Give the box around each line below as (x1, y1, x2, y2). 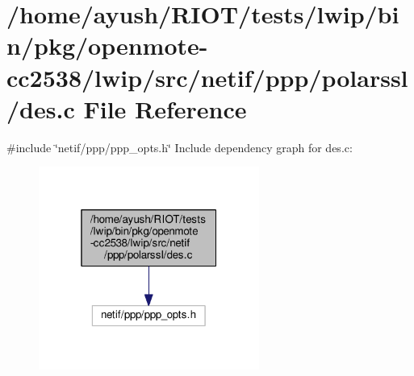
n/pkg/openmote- (6, 29, 208, 62)
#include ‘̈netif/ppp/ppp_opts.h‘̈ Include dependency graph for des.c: (6, 138, 353, 155)
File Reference (83, 92, 247, 125)
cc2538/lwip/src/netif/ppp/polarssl (6, 60, 408, 93)
